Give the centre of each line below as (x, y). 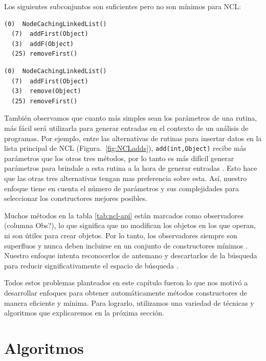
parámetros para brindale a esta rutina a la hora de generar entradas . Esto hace (131, 168)
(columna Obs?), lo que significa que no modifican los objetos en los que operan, (130, 225)
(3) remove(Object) (46, 91)
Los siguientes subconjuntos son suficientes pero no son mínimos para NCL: (123, 6)
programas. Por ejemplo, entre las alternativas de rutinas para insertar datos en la (133, 138)
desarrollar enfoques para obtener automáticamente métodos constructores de (126, 292)
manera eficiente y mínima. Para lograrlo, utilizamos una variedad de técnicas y (129, 302)
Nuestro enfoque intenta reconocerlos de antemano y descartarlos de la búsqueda (131, 255)
